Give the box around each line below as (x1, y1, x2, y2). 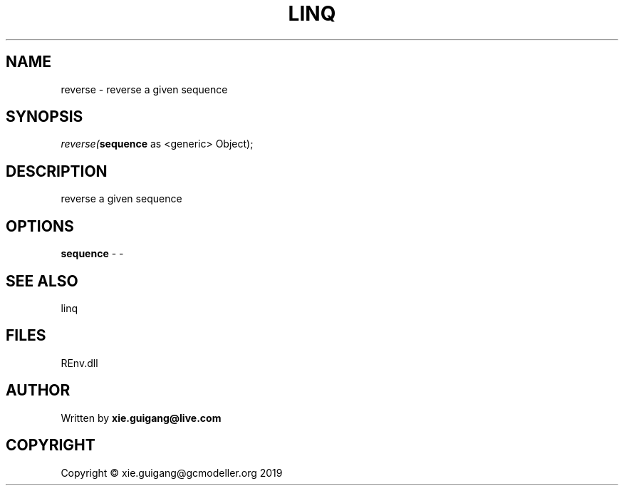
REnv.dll (61, 356, 98, 369)
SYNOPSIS (6, 108, 83, 126)
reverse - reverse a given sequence (61, 83, 228, 95)
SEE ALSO (6, 272, 78, 290)
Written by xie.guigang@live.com (61, 411, 222, 424)
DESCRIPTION (6, 162, 108, 180)
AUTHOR (6, 381, 71, 400)
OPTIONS (6, 217, 74, 235)
